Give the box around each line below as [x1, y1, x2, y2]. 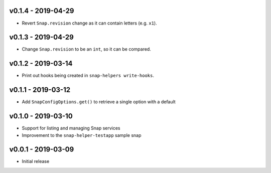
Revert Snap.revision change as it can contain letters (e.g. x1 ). [22, 20, 158, 26]
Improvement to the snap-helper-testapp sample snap [22, 132, 142, 138]
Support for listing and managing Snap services [22, 125, 120, 131]
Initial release [22, 158, 50, 164]
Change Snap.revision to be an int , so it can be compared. [22, 46, 152, 52]
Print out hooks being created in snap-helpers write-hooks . [22, 73, 154, 79]
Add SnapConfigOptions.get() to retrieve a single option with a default [22, 99, 176, 105]
